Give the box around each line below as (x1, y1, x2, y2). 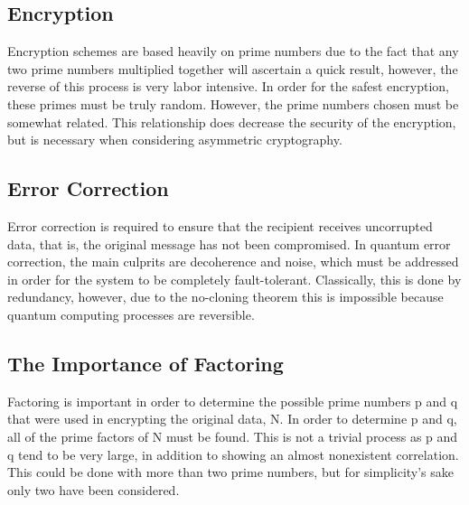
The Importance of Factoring (7, 349, 284, 377)
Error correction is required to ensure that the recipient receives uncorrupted (7, 216, 433, 235)
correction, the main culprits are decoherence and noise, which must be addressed (7, 252, 459, 271)
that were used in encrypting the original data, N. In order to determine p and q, (7, 409, 457, 428)
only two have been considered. (7, 480, 180, 499)
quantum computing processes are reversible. (7, 304, 255, 323)
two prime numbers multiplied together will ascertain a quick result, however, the (7, 59, 458, 78)
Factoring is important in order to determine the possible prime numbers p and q (7, 391, 458, 410)
